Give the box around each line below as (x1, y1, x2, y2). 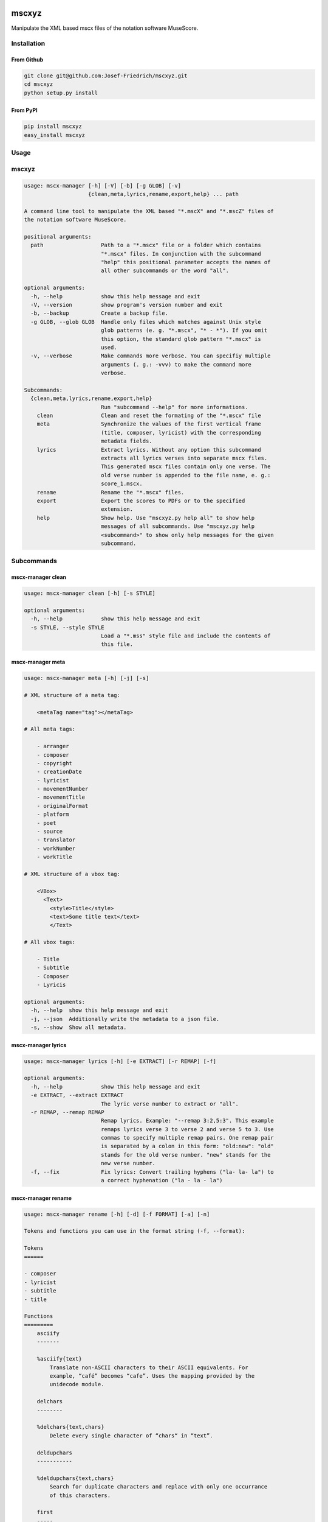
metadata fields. (100, 438, 152, 444)
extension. (100, 506, 134, 513)
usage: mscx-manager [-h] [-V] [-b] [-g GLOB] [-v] (24, 182, 182, 189)
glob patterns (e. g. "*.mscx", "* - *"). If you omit (100, 327, 268, 334)
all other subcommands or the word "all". (100, 267, 230, 274)
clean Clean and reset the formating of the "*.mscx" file (36, 412, 261, 419)
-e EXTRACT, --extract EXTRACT (30, 1092, 124, 1099)
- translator (36, 836, 76, 843)
